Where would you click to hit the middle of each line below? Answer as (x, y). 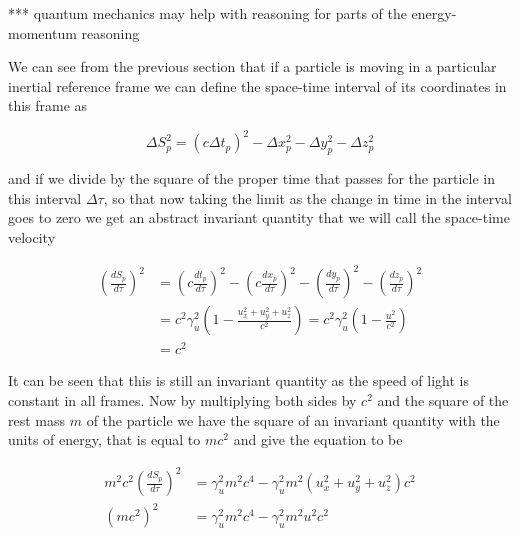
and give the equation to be (318, 439)
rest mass (37, 419)
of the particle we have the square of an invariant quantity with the (293, 419)
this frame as (48, 105)
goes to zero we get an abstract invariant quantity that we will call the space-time (259, 217)
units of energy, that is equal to (104, 439)
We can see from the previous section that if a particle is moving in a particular (252, 66)
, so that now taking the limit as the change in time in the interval (307, 197)
